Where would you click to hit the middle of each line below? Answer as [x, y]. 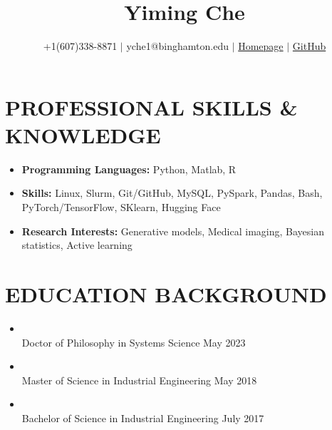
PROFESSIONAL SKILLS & [151, 107]
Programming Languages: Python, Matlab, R [129, 169]
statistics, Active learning [77, 245]
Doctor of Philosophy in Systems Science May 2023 [134, 342]
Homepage [261, 46]
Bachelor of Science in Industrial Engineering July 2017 [143, 418]
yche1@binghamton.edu [177, 46]
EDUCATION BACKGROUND [166, 294]
